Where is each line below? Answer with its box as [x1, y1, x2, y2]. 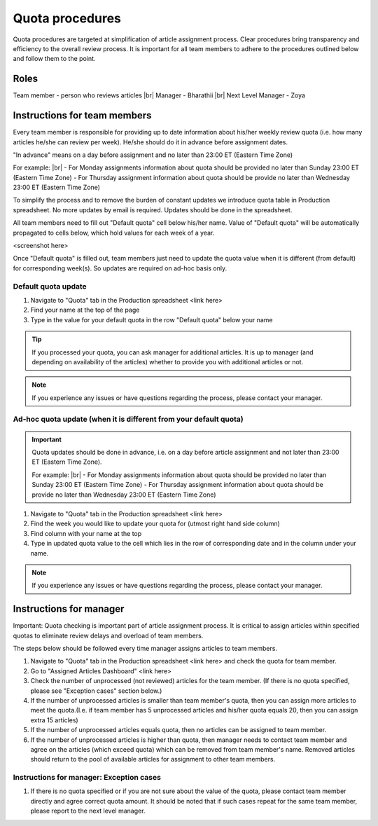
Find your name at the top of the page [30, 305, 140, 315]
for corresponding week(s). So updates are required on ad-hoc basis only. [13, 263, 227, 273]
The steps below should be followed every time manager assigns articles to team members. [13, 645, 278, 653]
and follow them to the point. [13, 55, 96, 63]
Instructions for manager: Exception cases [13, 773, 161, 783]
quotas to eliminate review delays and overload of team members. [13, 631, 204, 640]
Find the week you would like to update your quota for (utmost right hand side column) [30, 519, 280, 528]
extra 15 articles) [30, 715, 78, 724]
